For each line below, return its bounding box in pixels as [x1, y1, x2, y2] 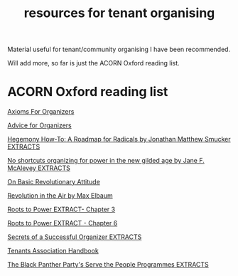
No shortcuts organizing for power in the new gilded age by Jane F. [7, 156, 205, 165]
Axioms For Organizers [7, 107, 75, 116]
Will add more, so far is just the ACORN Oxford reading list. [7, 59, 180, 68]
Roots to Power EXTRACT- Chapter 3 [7, 205, 116, 214]
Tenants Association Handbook [7, 247, 99, 255]
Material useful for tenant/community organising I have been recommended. [7, 45, 231, 54]
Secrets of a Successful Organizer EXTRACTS [7, 233, 142, 241]
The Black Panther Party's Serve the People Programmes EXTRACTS [7, 260, 210, 269]
